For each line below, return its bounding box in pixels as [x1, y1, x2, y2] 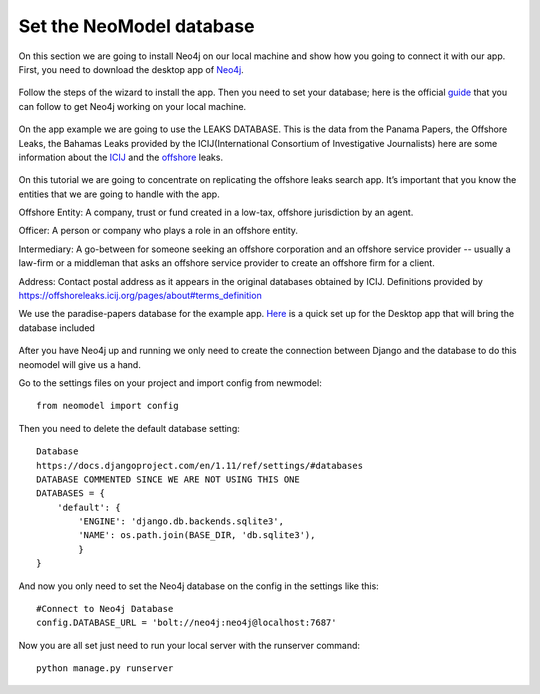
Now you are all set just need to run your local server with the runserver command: [18, 639, 360, 651]
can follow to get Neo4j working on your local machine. [18, 100, 247, 112]
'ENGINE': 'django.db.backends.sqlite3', [78, 516, 285, 527]
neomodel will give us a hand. [18, 358, 142, 370]
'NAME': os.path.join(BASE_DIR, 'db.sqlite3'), [78, 530, 316, 541]
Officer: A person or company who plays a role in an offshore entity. [18, 225, 299, 237]
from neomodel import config [36, 400, 179, 412]
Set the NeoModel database [18, 15, 255, 37]
